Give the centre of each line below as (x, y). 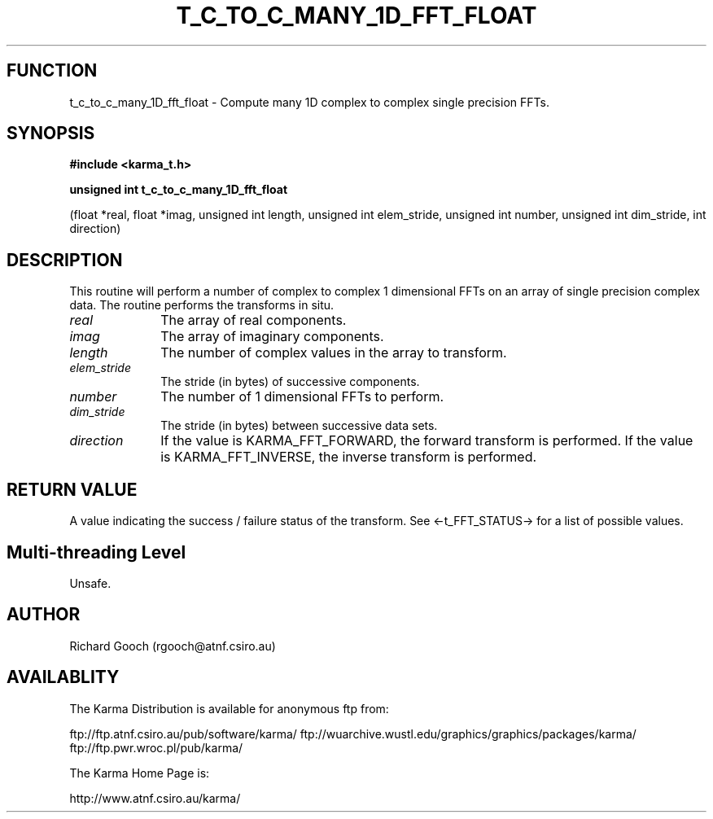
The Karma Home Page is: (140, 773)
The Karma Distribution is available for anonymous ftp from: (229, 708)
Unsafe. (90, 583)
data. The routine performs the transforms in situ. (202, 305)
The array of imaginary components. (272, 337)
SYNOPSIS (51, 134)
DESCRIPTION (65, 260)
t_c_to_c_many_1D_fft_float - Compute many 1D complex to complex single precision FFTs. (309, 102)
